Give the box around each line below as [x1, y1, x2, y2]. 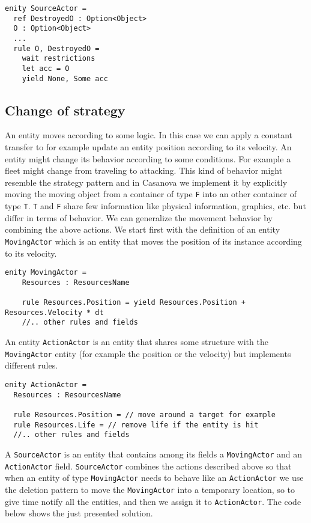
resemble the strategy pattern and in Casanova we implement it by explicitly [5, 176, 288, 188]
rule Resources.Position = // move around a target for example [13, 410, 276, 419]
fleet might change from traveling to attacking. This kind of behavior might [5, 164, 283, 177]
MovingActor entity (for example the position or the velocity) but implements [5, 347, 291, 359]
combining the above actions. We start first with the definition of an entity [5, 223, 280, 236]
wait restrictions [22, 54, 95, 63]
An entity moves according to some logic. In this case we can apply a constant [5, 129, 293, 141]
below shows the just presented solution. [5, 507, 153, 519]
